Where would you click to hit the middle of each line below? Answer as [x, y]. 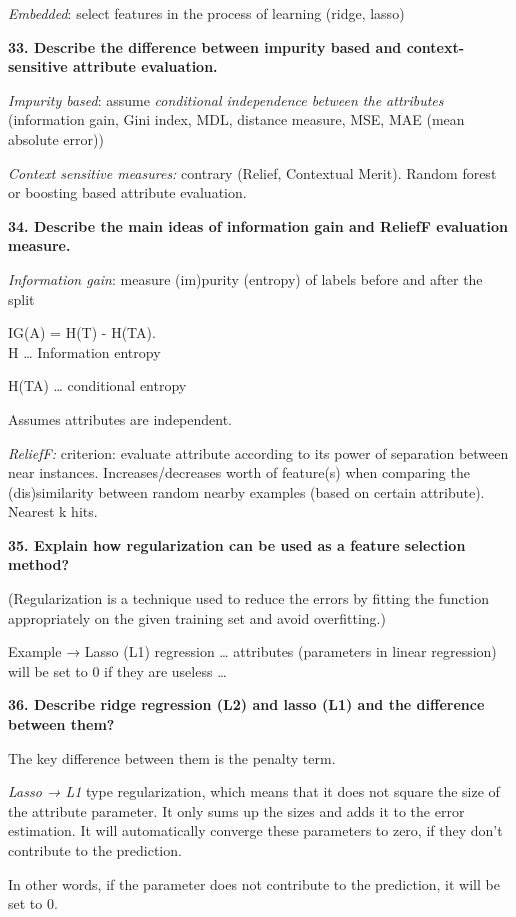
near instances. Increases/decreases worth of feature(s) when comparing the [239, 472]
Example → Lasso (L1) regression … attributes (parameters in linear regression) [252, 651]
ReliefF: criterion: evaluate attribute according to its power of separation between [258, 452]
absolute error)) [56, 138]
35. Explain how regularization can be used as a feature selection [237, 544]
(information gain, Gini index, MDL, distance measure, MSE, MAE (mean [236, 119]
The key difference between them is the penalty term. [172, 757]
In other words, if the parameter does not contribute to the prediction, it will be [254, 883]
